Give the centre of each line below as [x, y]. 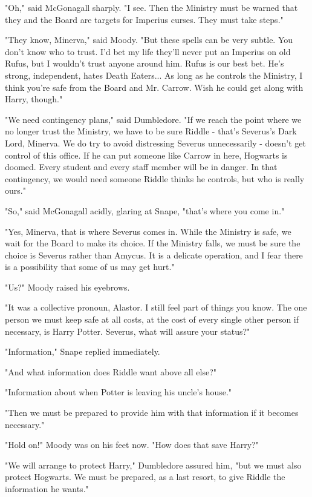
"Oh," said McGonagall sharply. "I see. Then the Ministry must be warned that [151, 7]
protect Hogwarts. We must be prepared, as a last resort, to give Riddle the [145, 477]
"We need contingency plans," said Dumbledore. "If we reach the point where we [153, 119]
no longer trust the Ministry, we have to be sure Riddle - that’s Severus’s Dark [151, 131]
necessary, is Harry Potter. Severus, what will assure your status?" [128, 331]
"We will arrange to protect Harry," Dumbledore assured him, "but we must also [153, 465]
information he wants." [47, 489]
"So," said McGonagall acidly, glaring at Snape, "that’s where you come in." [145, 210]
